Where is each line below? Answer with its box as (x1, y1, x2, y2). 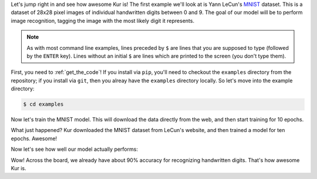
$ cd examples (23, 101, 64, 108)
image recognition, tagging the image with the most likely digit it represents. (11, 17, 195, 24)
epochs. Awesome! (11, 135, 58, 142)
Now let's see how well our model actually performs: (11, 146, 138, 153)
